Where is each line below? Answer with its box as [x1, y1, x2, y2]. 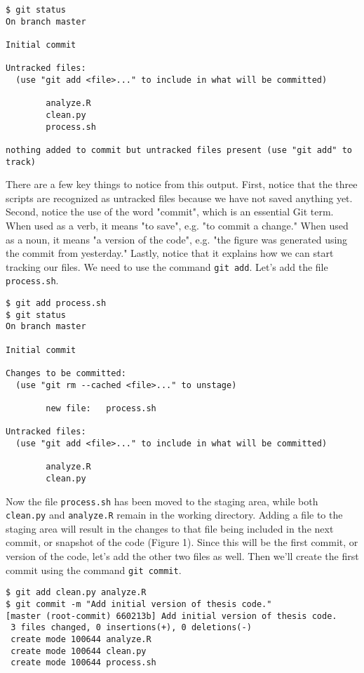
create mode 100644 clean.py [11, 646, 147, 656]
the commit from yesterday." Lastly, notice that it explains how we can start [6, 246, 334, 260]
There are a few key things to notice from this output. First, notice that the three [6, 177, 358, 192]
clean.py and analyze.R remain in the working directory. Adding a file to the [6, 507, 343, 522]
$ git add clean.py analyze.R [6, 587, 147, 598]
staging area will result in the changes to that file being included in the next [6, 521, 334, 535]
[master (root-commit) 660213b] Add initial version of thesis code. [6, 611, 337, 621]
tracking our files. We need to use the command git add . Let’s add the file [6, 259, 328, 274]
